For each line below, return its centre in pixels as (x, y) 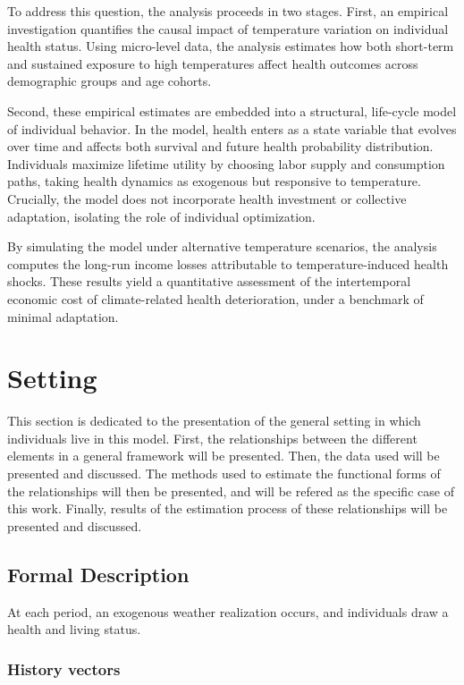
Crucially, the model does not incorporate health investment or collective (207, 198)
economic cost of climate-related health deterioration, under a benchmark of (215, 298)
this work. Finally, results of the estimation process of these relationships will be (228, 508)
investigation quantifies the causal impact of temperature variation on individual (228, 28)
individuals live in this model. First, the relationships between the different (212, 438)
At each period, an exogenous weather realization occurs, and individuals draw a (228, 611)
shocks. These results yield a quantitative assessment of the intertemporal (209, 281)
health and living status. (74, 629)
